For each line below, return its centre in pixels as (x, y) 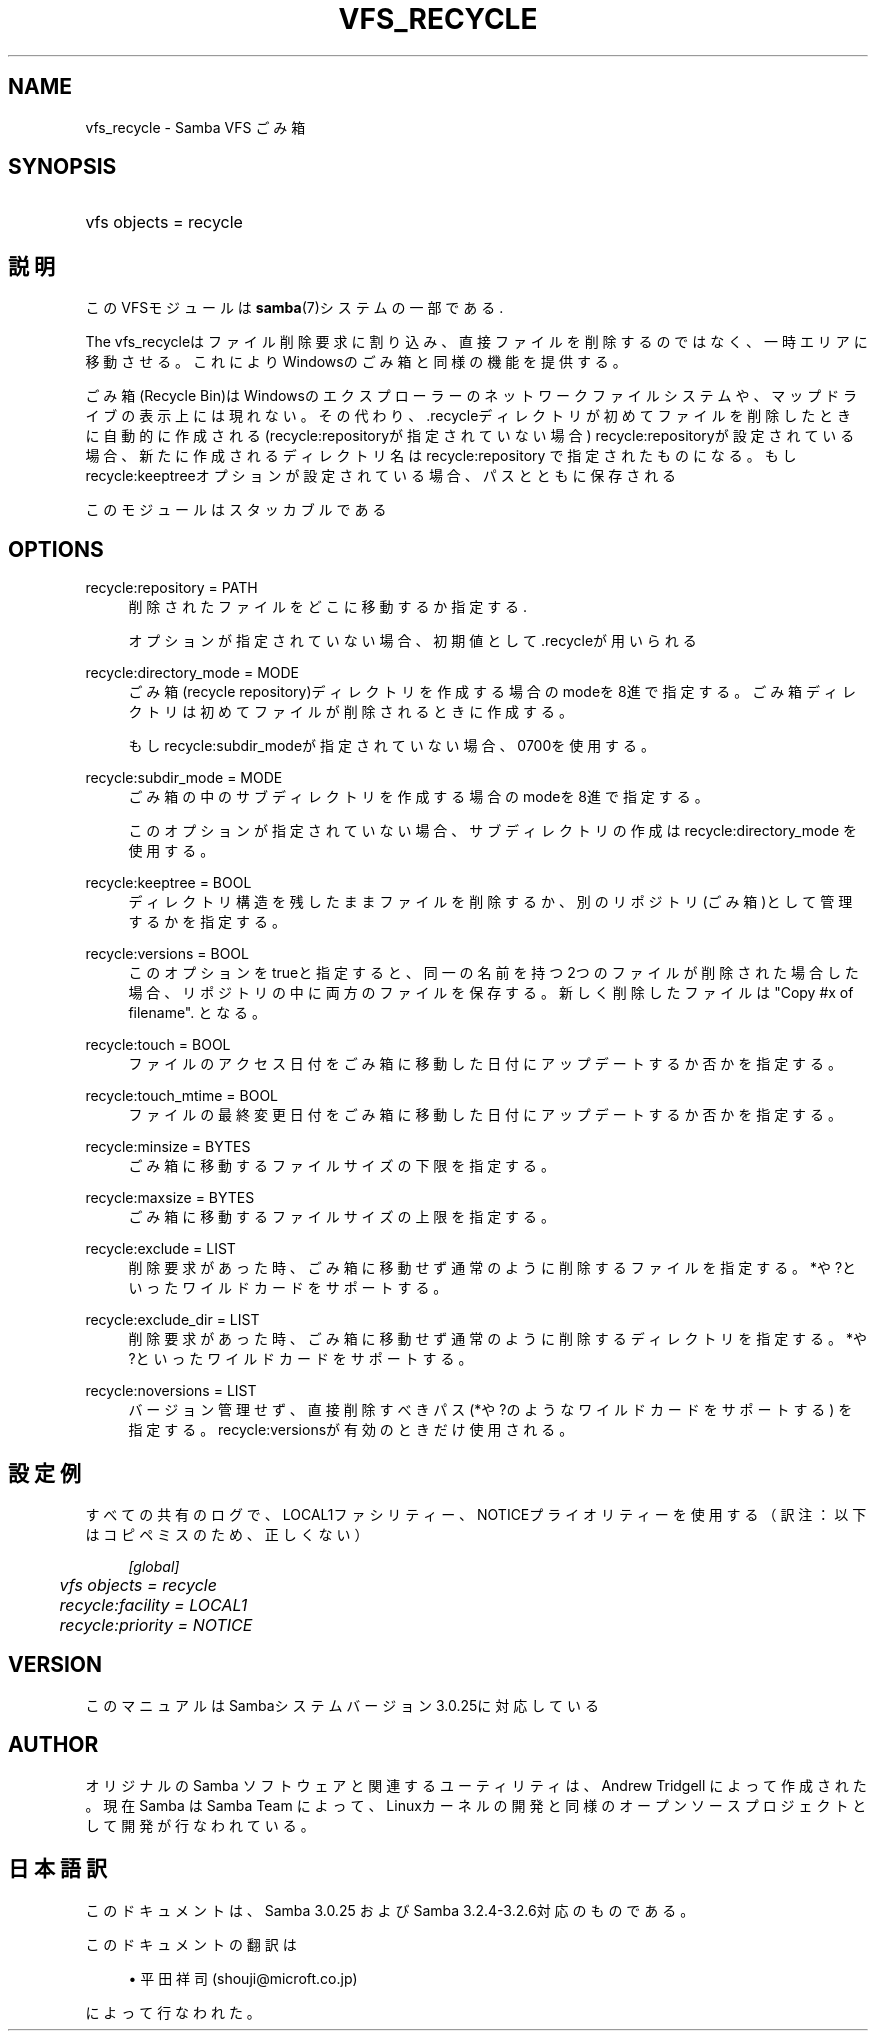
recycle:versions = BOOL (167, 954)
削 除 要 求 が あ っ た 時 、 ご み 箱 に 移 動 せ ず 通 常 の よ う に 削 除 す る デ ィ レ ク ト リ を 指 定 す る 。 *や (497, 1339)
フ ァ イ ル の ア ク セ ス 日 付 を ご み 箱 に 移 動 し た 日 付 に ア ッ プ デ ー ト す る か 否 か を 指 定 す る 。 (485, 1064)
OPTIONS (56, 549)
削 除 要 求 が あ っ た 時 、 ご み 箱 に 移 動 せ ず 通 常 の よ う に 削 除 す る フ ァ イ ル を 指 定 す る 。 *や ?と (492, 1268)
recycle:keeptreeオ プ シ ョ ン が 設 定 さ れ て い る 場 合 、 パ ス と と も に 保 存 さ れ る (381, 476)
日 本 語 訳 (57, 1869)
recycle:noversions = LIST (171, 1391)
